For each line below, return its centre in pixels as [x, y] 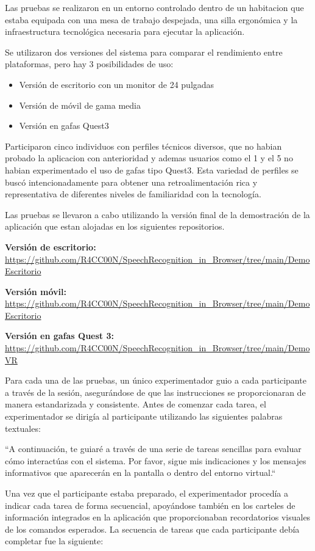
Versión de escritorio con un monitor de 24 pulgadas [117, 84]
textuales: [23, 428]
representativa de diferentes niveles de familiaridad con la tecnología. [133, 194]
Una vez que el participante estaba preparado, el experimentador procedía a [147, 493]
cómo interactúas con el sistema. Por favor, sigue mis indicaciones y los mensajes [156, 460]
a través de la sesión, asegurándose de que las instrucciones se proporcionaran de [155, 392]
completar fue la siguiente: [54, 541]
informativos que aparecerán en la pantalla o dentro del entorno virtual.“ [140, 473]
